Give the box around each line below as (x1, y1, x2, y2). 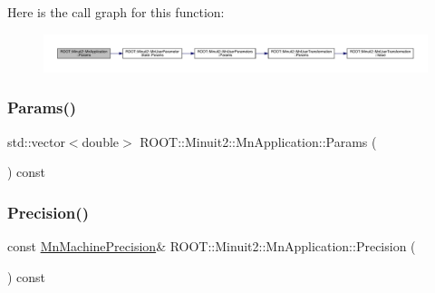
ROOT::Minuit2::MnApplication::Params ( (140, 132, 377, 151)
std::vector (7, 132, 65, 151)
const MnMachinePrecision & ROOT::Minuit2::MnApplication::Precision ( (7, 237, 416, 256)
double (82, 132, 120, 151)
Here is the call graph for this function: (7, 3, 225, 21)
